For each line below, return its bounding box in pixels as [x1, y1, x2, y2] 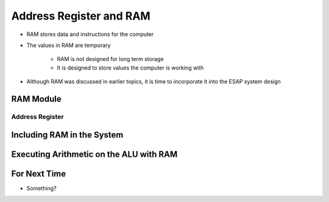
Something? [26, 184, 57, 192]
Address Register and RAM [11, 9, 150, 23]
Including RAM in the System [11, 129, 124, 140]
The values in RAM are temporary [26, 41, 111, 49]
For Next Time [11, 168, 66, 179]
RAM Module [11, 93, 62, 104]
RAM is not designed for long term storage [57, 56, 164, 63]
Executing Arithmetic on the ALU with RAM [11, 149, 178, 159]
